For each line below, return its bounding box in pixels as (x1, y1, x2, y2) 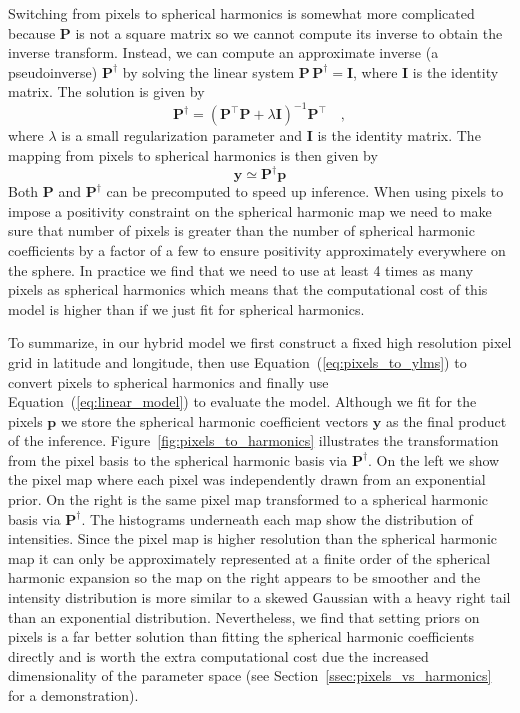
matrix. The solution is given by (8, 81, 205, 102)
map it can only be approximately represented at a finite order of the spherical (8, 547, 491, 568)
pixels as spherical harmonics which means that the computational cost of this (8, 279, 488, 300)
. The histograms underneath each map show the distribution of (81, 508, 473, 529)
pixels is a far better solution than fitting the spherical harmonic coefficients (8, 626, 475, 647)
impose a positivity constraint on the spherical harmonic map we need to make (8, 200, 492, 221)
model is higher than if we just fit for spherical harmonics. (8, 298, 365, 319)
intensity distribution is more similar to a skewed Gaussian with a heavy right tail (8, 587, 511, 608)
